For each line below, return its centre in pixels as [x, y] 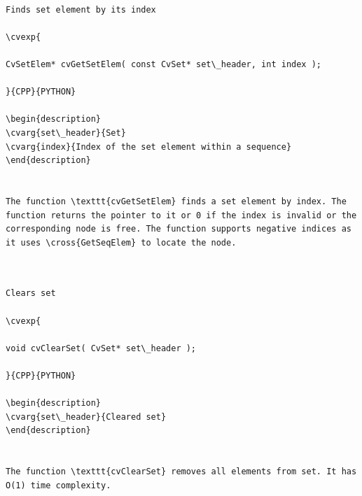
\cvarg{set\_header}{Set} [66, 133]
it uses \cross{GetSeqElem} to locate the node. [121, 242]
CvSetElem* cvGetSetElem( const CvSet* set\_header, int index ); [164, 64]
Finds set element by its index [81, 9]
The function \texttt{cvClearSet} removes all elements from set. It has [181, 472]
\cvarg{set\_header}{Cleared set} [86, 417]
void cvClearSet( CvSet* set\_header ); [101, 348]
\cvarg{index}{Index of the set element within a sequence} [149, 147]
